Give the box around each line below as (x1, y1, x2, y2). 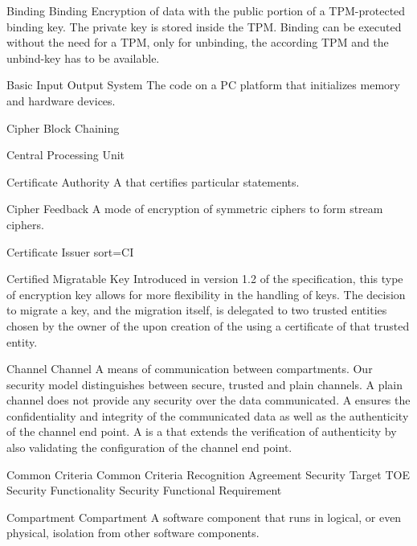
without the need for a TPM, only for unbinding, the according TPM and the (6, 34, 389, 51)
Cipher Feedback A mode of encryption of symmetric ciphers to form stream (6, 200, 383, 217)
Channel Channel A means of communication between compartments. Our (6, 360, 373, 377)
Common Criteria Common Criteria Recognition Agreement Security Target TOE (6, 466, 410, 482)
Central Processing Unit (6, 146, 125, 163)
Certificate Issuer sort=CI (6, 243, 134, 260)
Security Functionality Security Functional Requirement (6, 482, 282, 499)
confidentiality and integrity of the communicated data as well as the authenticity (6, 407, 409, 424)
